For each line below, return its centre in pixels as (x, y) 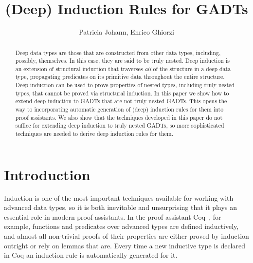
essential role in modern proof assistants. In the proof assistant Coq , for (113, 216)
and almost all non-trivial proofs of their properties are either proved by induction (126, 236)
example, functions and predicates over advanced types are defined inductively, (121, 226)
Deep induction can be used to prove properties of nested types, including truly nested (125, 85)
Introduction (47, 174)
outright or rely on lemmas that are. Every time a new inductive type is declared (125, 245)
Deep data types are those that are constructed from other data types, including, (118, 52)
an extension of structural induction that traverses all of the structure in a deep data (123, 68)
